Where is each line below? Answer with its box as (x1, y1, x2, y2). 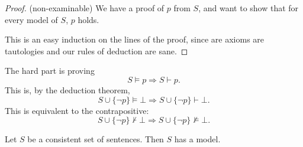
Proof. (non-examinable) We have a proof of (5, 2, 165, 14)
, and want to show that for (198, 2, 299, 14)
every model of (5, 13, 58, 25)
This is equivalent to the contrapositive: (5, 104, 149, 116)
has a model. (174, 133, 221, 145)
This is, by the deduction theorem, (5, 83, 130, 96)
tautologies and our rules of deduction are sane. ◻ (5, 44, 188, 57)
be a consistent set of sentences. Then (27, 133, 164, 145)
